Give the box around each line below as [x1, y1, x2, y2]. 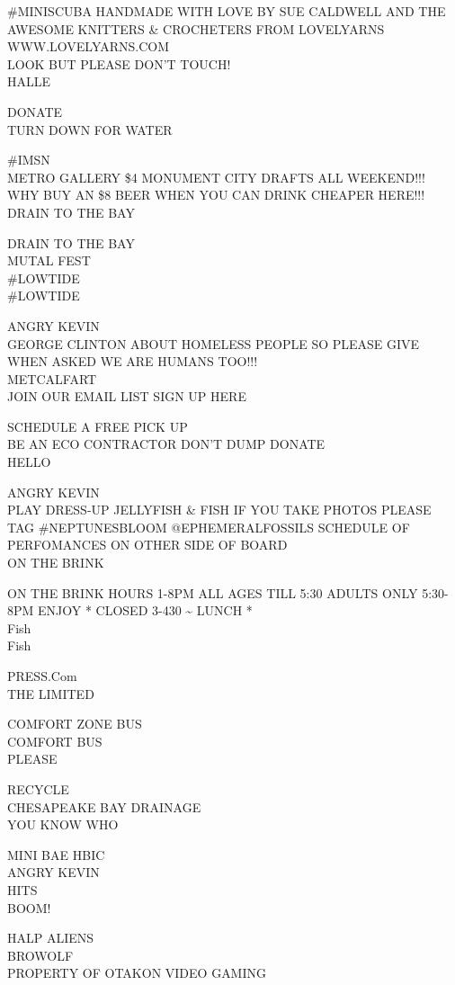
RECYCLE [7, 779, 69, 798]
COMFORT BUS [7, 731, 103, 750]
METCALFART [7, 369, 97, 388]
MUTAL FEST [7, 251, 91, 270]
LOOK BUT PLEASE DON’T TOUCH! [7, 54, 231, 73]
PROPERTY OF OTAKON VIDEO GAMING [7, 963, 267, 982]
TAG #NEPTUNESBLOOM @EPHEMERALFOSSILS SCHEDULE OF [7, 517, 410, 536]
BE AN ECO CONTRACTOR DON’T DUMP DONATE [7, 434, 326, 453]
